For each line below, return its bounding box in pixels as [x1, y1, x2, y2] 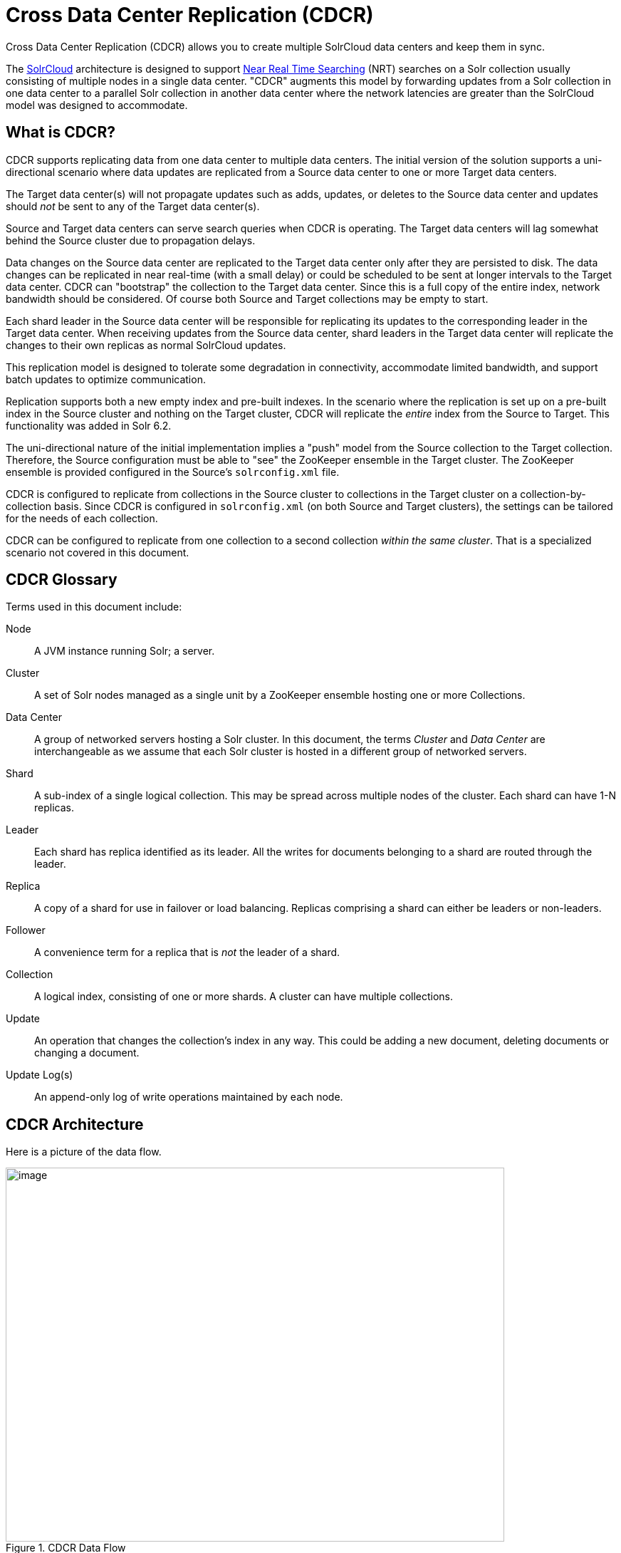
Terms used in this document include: [6, 601, 182, 613]
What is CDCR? [6, 123, 115, 142]
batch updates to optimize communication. [6, 373, 206, 385]
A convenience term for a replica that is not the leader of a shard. [34, 946, 340, 959]
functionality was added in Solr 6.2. [6, 419, 172, 432]
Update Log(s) [6, 1069, 73, 1081]
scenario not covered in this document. [6, 546, 189, 559]
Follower [6, 924, 46, 937]
